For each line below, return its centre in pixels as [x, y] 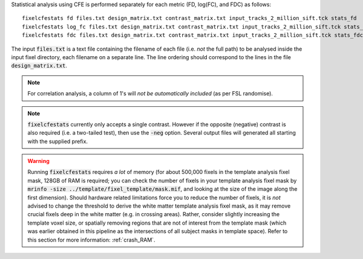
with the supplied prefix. [57, 141]
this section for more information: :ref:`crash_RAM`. [91, 240]
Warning [38, 161]
